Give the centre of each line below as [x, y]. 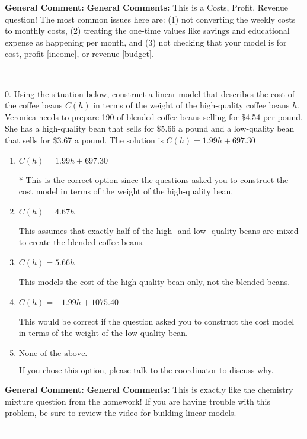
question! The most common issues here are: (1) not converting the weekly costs [150, 19]
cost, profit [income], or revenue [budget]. [79, 54]
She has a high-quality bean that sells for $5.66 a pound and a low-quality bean [150, 128]
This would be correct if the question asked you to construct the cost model [156, 321]
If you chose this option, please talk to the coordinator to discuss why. [146, 369]
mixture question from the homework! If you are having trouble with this [137, 401]
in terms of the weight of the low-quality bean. [103, 333]
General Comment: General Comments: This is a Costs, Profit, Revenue [146, 7]
